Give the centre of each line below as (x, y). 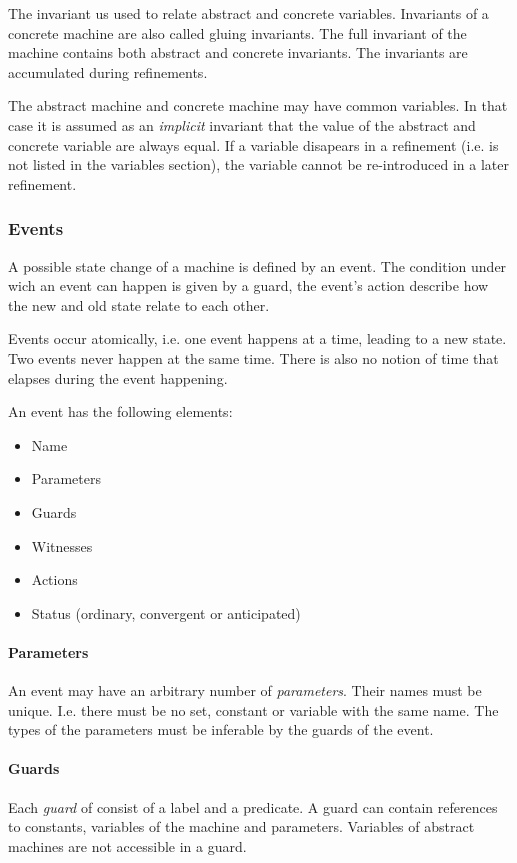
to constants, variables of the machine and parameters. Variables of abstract (241, 826)
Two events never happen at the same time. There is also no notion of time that (253, 357)
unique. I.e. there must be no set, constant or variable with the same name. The (253, 709)
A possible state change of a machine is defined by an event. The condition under (257, 265)
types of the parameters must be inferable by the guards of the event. (221, 729)
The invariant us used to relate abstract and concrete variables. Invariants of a (248, 13)
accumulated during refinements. (108, 71)
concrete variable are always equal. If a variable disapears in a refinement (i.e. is (253, 144)
